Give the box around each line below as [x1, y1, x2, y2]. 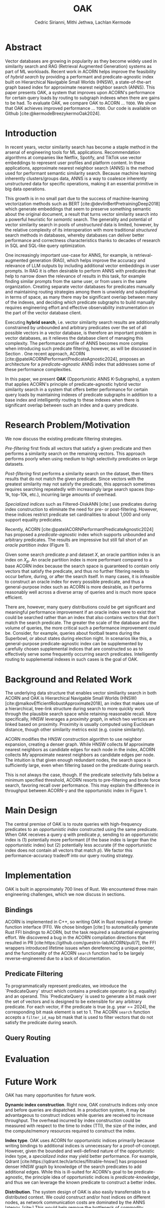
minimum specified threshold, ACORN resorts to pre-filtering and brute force [5, 777, 161, 783]
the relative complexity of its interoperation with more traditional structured [5, 227, 158, 233]
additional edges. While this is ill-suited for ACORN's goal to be [5, 1169, 133, 1175]
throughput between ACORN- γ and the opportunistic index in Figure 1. [5, 788, 148, 794]
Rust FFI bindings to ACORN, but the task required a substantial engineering [5, 929, 159, 935]
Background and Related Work [5, 674, 132, 685]
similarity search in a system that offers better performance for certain [5, 386, 148, 392]
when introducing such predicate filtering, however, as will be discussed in [5, 345, 157, 351]
